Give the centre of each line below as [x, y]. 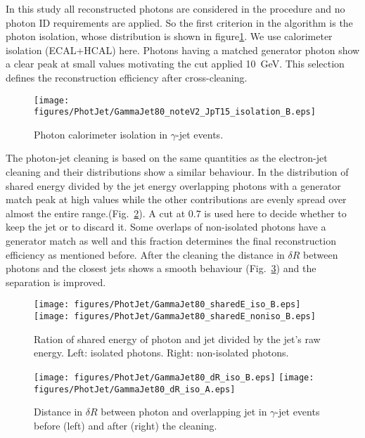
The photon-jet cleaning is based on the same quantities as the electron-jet [167, 158]
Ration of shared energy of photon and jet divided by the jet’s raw [177, 339]
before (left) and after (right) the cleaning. [126, 425]
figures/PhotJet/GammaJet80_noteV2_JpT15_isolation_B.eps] [175, 112]
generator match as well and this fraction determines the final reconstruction [171, 241]
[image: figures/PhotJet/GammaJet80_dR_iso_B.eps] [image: [174, 377]
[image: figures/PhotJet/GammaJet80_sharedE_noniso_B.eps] [175, 317]
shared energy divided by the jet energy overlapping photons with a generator [173, 185]
